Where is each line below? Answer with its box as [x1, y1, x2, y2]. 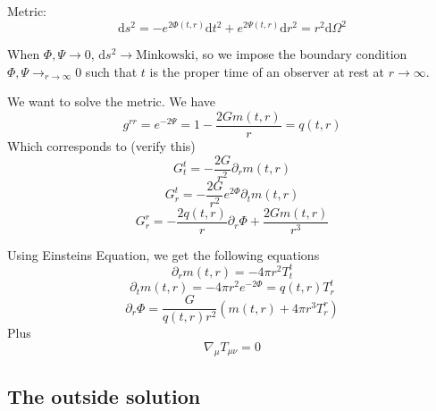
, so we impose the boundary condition [194, 45, 407, 63]
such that [85, 62, 138, 80]
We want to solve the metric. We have [7, 92, 216, 111]
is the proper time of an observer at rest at [149, 62, 385, 80]
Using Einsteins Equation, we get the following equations [7, 245, 320, 264]
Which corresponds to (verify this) [7, 136, 196, 155]
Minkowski [136, 49, 195, 63]
